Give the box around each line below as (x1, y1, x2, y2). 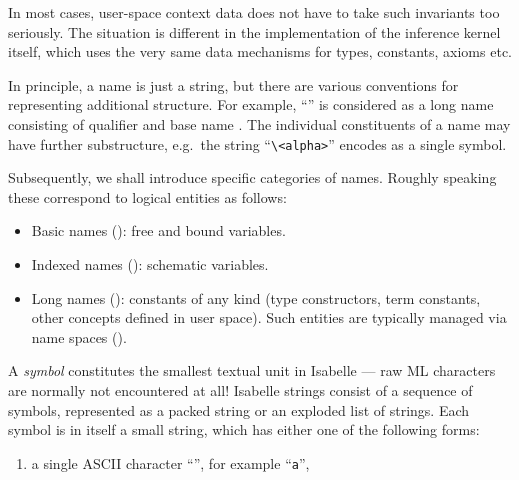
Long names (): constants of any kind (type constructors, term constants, (31, 287, 481, 308)
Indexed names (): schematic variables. (31, 254, 269, 274)
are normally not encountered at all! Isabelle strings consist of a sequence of (8, 379, 473, 400)
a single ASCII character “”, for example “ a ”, (31, 452, 310, 473)
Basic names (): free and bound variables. (31, 220, 286, 241)
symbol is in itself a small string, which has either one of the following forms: (8, 419, 480, 440)
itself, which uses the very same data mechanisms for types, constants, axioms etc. (8, 41, 512, 62)
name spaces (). (31, 326, 127, 347)
